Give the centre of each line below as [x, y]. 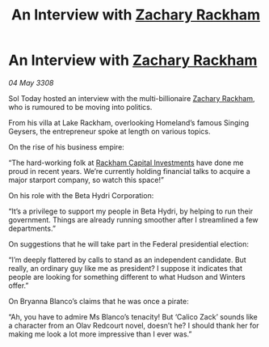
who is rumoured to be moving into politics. [80, 107]
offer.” [19, 286]
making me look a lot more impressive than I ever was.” [100, 334]
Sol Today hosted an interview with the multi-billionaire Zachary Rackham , [132, 98]
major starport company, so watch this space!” [86, 180]
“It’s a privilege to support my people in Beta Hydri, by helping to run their [131, 211]
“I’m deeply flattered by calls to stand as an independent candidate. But [127, 260]
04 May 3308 [31, 83]
